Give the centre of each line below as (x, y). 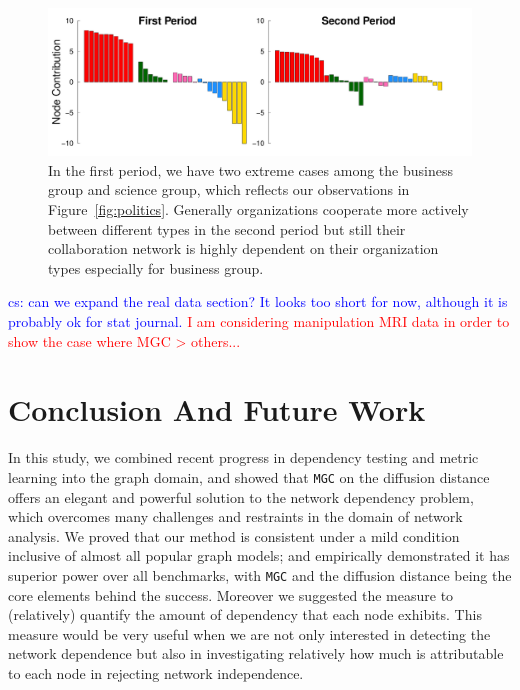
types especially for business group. (156, 267)
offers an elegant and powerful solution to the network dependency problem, (241, 496)
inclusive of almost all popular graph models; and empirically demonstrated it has (259, 555)
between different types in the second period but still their (227, 228)
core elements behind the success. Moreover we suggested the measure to (231, 594)
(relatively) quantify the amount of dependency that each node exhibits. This (245, 614)
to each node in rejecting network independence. (156, 672)
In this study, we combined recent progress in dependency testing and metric (243, 457)
